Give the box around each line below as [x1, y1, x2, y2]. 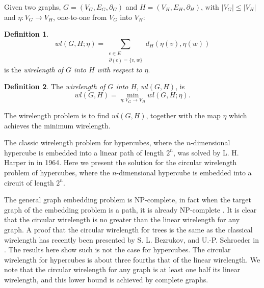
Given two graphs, [4, 2, 61, 12]
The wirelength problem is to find [4, 110, 110, 121]
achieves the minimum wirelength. [4, 120, 111, 130]
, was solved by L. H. [173, 147, 239, 158]
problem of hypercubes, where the [4, 167, 110, 177]
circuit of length [4, 177, 54, 188]
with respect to [97, 64, 142, 74]
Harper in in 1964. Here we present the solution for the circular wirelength [4, 157, 237, 168]
